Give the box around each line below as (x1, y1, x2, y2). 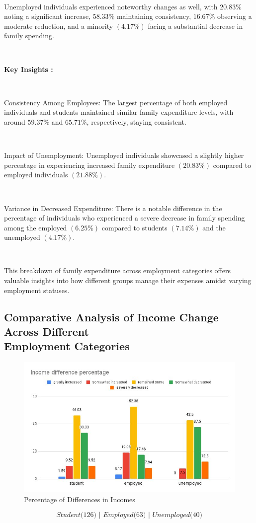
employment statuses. (4, 285, 70, 295)
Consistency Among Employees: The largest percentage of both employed (4, 97, 228, 107)
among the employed (4, 222, 67, 232)
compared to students (101, 222, 168, 232)
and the (202, 222, 226, 232)
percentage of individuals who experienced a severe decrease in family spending (4, 213, 245, 223)
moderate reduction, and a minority (4, 20, 113, 31)
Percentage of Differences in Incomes (24, 494, 135, 504)
